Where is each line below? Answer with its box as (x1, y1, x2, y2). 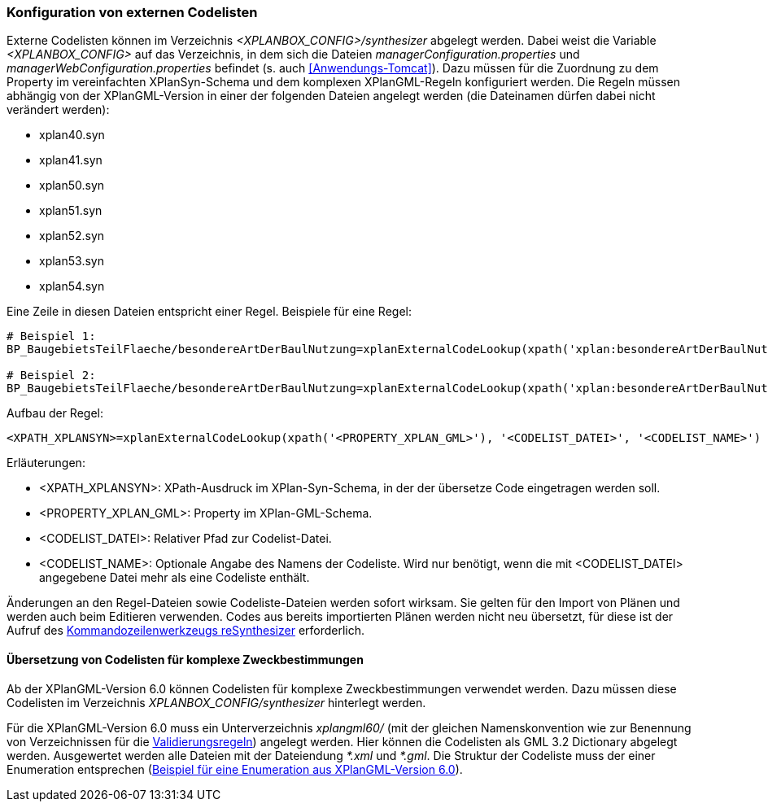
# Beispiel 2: (7, 369, 96, 382)
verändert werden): (7, 103, 110, 117)
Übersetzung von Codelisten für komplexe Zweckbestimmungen (7, 652, 364, 666)
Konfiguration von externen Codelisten (7, 4, 258, 20)
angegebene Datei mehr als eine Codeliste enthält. (39, 570, 310, 585)
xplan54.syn (39, 279, 105, 294)
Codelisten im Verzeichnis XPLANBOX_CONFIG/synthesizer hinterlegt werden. (7, 695, 426, 710)
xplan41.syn (39, 153, 103, 168)
